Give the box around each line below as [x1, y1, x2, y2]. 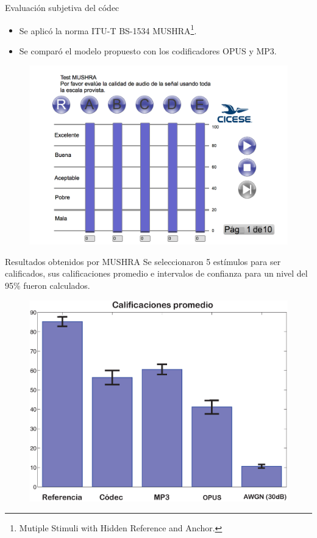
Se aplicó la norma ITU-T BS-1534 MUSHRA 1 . [19, 22, 197, 37]
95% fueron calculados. [5, 278, 90, 291]
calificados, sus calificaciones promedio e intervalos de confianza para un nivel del [5, 267, 308, 280]
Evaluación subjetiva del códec [5, 1, 119, 13]
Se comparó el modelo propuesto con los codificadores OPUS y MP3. [19, 44, 277, 57]
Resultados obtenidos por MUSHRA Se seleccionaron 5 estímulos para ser [5, 255, 281, 267]
